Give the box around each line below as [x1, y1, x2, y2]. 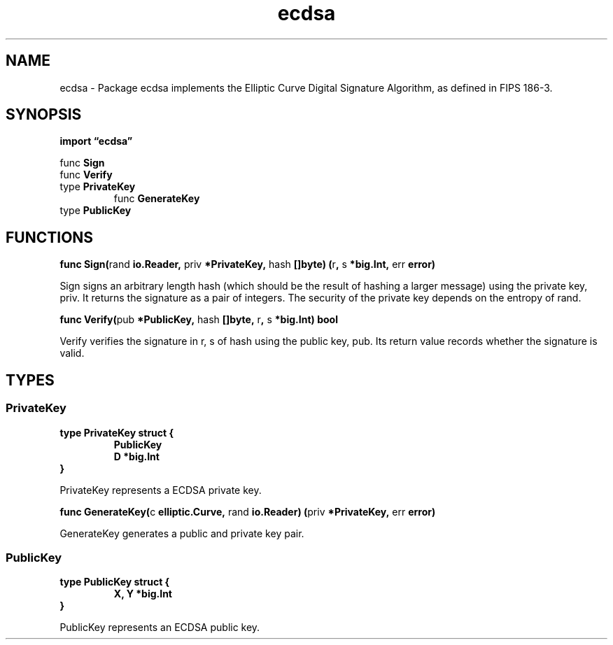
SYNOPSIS [6, 106, 82, 124]
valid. [59, 347, 85, 360]
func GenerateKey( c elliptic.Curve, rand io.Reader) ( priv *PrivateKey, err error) [59, 505, 436, 518]
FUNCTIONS [6, 228, 94, 246]
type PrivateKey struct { [59, 426, 174, 439]
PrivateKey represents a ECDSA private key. [59, 483, 262, 496]
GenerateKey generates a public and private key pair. [59, 527, 304, 539]
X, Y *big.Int [113, 588, 172, 600]
